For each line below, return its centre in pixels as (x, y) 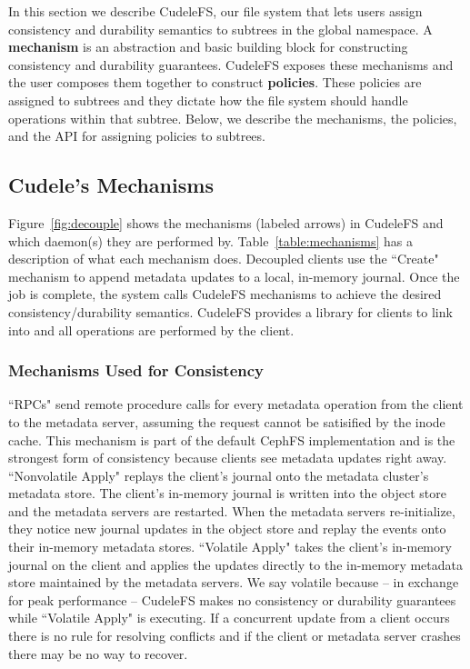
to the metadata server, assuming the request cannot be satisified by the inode (227, 421)
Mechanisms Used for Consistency (136, 370)
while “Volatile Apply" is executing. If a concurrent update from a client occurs (229, 618)
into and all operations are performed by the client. (151, 330)
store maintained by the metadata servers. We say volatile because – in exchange (234, 582)
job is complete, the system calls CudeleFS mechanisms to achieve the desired (225, 294)
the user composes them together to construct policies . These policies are (215, 82)
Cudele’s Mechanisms (111, 185)
